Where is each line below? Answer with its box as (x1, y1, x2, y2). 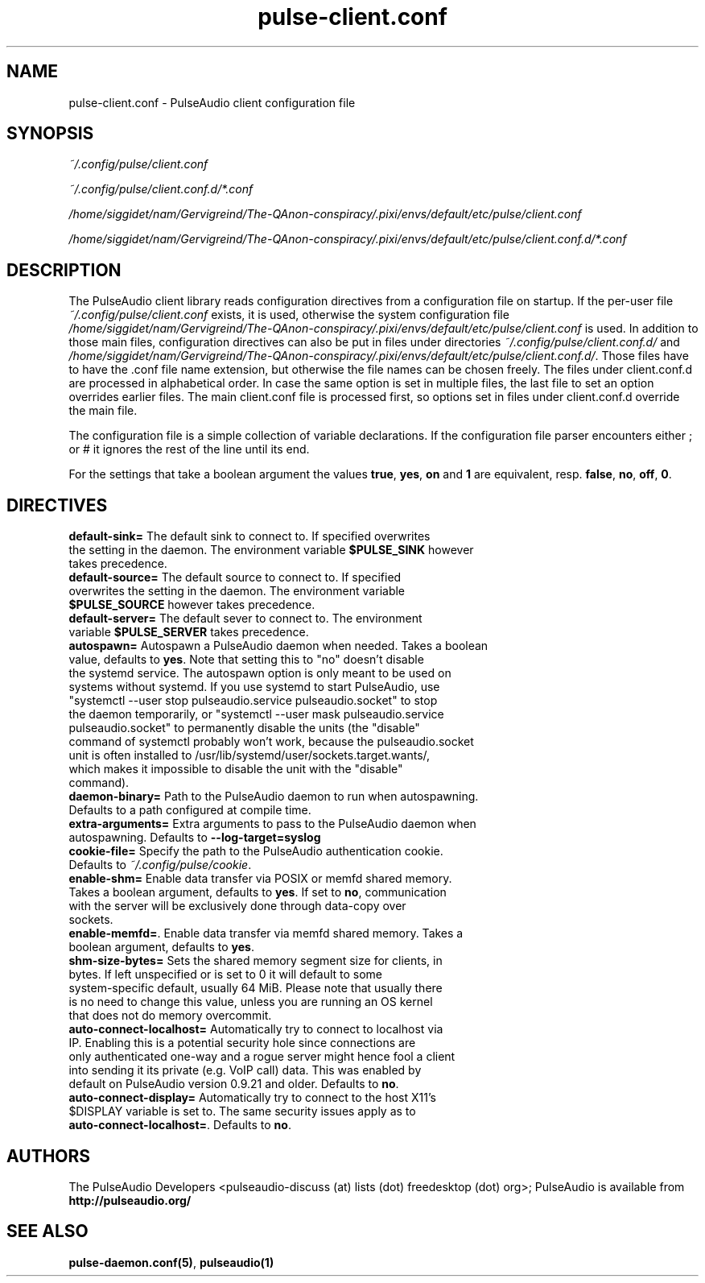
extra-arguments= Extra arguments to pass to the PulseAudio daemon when (68, 817, 476, 831)
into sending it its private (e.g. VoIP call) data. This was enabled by (68, 1063, 422, 1078)
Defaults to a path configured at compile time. (68, 803, 311, 817)
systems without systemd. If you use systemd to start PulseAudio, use (68, 680, 440, 694)
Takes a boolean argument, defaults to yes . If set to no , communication (68, 885, 447, 900)
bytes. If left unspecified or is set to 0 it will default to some (68, 967, 383, 982)
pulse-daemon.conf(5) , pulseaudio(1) (68, 1255, 274, 1269)
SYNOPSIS (6, 123, 94, 144)
